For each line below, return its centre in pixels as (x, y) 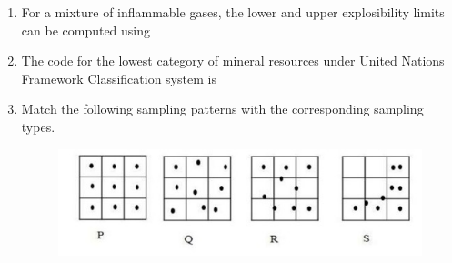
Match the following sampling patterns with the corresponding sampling (222, 109)
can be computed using (86, 30)
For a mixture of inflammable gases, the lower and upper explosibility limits (233, 12)
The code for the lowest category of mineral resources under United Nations (233, 61)
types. (38, 126)
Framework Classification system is (119, 78)
